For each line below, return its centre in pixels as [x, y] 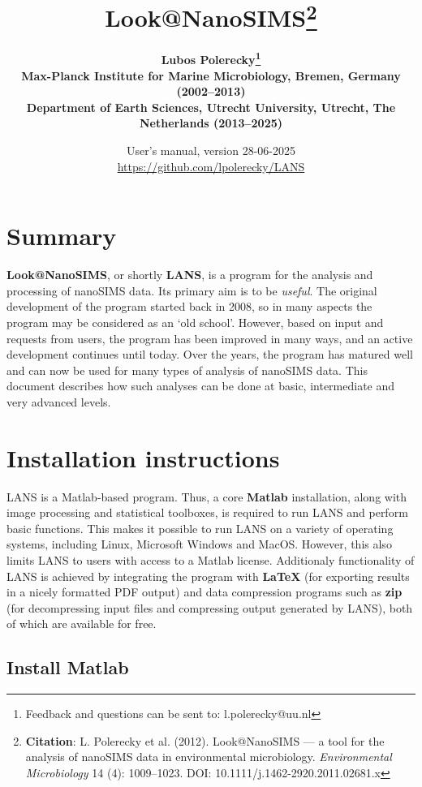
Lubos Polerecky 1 [211, 58]
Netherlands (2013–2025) [211, 123]
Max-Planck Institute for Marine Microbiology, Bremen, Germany [211, 75]
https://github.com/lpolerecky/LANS [211, 166]
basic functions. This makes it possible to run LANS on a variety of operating [200, 528]
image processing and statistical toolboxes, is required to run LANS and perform [207, 512]
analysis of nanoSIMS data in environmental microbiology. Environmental [209, 757]
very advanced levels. [59, 401]
